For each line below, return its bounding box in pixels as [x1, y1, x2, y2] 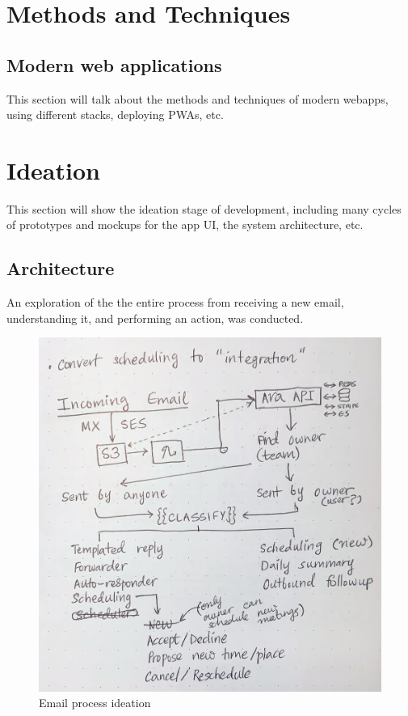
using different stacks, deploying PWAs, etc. [6, 106, 224, 123]
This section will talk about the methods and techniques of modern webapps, [6, 90, 389, 107]
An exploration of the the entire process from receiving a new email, [6, 294, 344, 311]
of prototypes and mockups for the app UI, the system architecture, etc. [6, 216, 364, 233]
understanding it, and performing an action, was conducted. [6, 309, 304, 326]
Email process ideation [39, 694, 151, 711]
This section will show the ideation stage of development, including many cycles [6, 200, 402, 217]
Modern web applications [6, 52, 222, 77]
